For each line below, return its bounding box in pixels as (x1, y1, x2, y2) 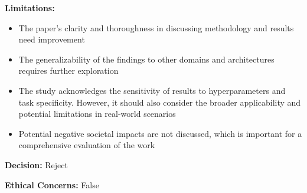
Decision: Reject (5, 158, 68, 171)
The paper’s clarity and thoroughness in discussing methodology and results (18, 21, 294, 34)
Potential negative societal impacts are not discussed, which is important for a (18, 127, 302, 139)
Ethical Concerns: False (5, 178, 99, 191)
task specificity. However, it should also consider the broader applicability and (18, 96, 301, 108)
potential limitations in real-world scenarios (18, 107, 176, 120)
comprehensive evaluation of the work (18, 139, 155, 151)
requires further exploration (18, 64, 119, 77)
